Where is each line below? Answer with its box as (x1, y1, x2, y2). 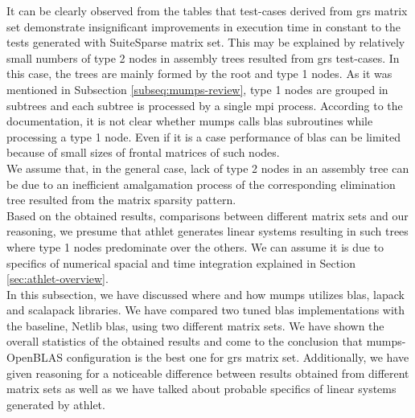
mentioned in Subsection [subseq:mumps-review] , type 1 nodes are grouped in (6, 80, 388, 97)
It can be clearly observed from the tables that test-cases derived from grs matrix (6, 2, 408, 18)
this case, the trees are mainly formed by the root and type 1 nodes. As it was (6, 65, 392, 82)
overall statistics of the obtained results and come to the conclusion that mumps (6, 333, 402, 350)
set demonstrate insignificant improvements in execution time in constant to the (6, 18, 401, 35)
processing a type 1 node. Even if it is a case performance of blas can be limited (6, 128, 401, 145)
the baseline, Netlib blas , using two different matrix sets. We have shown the (6, 317, 384, 334)
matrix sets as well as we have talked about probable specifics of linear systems (6, 380, 397, 397)
